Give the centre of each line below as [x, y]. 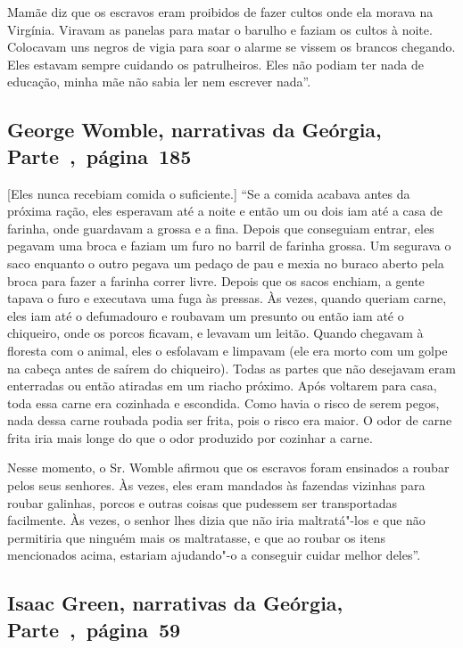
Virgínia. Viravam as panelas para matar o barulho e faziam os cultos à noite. [220, 29]
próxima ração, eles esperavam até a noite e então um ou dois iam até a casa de [225, 211]
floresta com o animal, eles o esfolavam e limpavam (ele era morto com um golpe [227, 350]
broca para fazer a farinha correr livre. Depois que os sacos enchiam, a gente [216, 280]
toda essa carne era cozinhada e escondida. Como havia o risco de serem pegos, [223, 402]
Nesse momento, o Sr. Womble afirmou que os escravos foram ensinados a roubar [228, 468]
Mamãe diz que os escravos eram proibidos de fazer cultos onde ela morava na [220, 12]
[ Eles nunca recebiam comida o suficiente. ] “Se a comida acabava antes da [209, 193]
